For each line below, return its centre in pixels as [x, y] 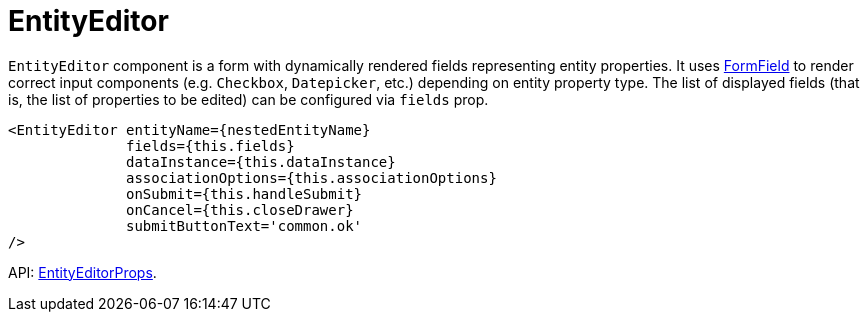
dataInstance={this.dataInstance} [261, 161]
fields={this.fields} [210, 145]
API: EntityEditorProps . [82, 272]
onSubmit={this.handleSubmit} [244, 193]
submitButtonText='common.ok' [244, 225]
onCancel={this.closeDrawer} [240, 209]
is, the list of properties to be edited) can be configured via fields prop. [248, 99]
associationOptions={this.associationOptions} [311, 177]
